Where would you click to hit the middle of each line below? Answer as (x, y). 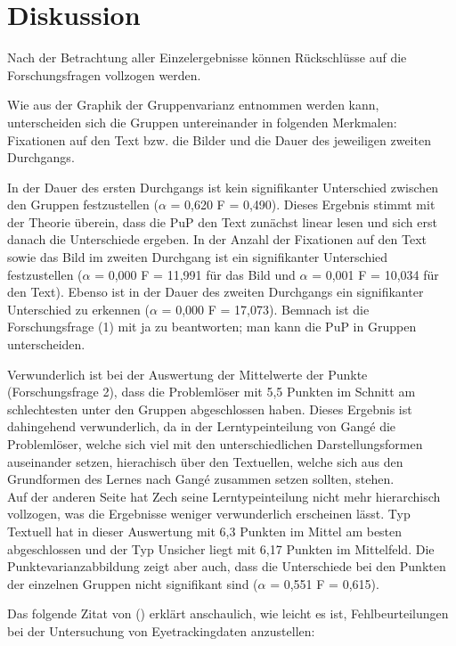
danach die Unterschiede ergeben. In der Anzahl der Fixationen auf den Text (217, 239)
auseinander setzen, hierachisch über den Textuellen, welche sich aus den (205, 461)
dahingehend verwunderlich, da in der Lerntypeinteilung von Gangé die (202, 426)
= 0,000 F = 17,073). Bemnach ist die (265, 309)
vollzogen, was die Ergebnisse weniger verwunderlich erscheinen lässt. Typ (209, 514)
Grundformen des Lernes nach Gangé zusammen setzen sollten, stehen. (201, 479)
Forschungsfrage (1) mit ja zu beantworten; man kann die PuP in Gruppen (212, 327)
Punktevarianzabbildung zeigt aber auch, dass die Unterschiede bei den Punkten (227, 566)
